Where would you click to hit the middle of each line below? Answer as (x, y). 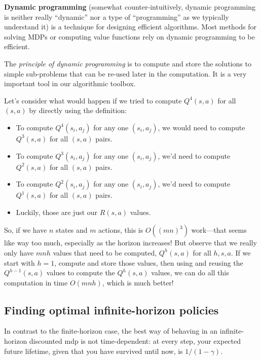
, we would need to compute (201, 127)
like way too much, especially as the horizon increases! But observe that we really (130, 243)
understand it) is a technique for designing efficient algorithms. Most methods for (130, 27)
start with (20, 262)
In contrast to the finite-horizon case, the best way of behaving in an (111, 331)
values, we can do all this (190, 273)
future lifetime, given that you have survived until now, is (94, 351)
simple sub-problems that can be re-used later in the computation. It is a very (125, 73)
